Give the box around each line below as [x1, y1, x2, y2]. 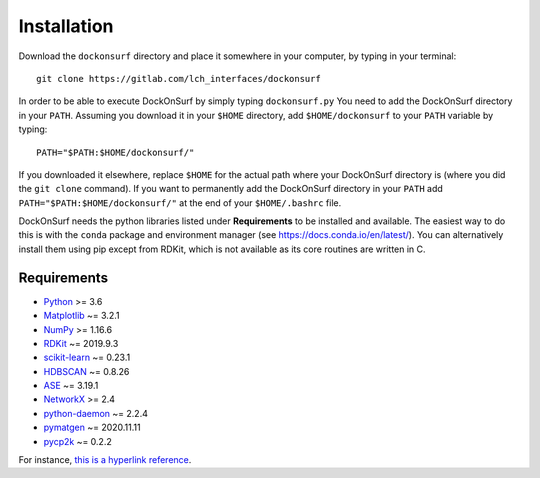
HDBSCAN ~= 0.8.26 [43, 365, 130, 377]
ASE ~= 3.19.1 [43, 380, 99, 392]
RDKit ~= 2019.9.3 [43, 337, 119, 349]
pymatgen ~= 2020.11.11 [43, 421, 141, 434]
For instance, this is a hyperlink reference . [18, 454, 192, 466]
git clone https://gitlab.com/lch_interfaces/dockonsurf [36, 73, 322, 84]
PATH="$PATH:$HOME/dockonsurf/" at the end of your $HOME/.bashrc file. [18, 196, 342, 209]
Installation [18, 15, 114, 37]
